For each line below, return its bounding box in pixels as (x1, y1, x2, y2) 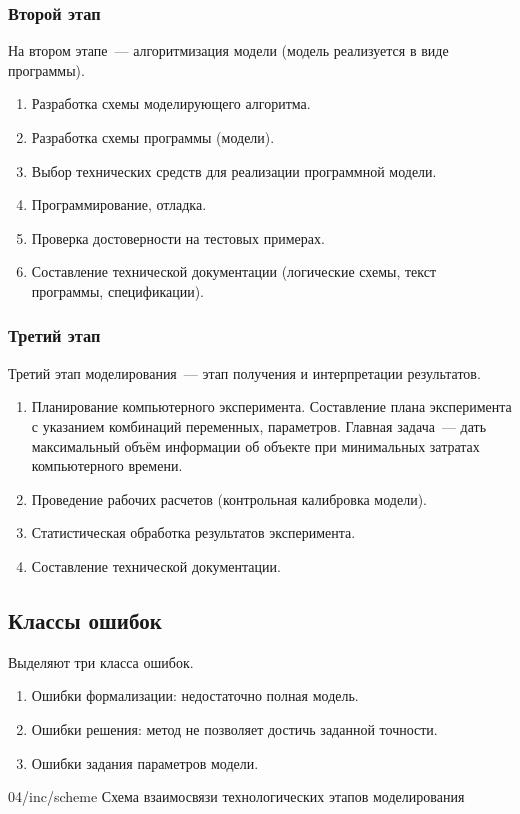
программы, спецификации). (31, 280, 205, 301)
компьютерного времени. (31, 455, 183, 476)
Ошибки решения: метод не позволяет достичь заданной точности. (31, 718, 438, 739)
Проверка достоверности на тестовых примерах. (31, 227, 325, 248)
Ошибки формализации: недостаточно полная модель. (31, 685, 359, 706)
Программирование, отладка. (31, 194, 207, 215)
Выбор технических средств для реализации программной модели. (31, 160, 437, 181)
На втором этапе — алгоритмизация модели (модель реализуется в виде (8, 40, 449, 61)
